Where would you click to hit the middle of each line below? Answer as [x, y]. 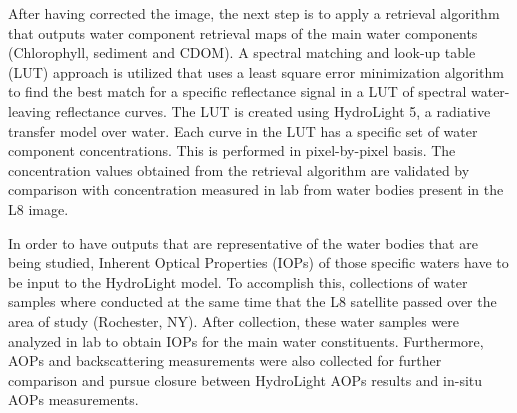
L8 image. [38, 208]
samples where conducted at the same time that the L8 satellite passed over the [252, 301]
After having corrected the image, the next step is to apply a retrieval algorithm [254, 13]
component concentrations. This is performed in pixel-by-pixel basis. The [232, 150]
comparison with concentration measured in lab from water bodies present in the [256, 189]
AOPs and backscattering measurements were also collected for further [225, 360]
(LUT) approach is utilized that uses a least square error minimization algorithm [256, 71]
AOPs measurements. [73, 399]
